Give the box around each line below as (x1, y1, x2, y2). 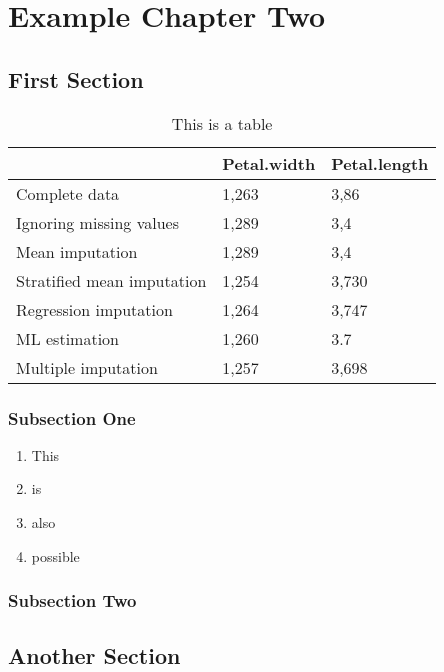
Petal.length (331, 151, 429, 175)
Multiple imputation (16, 355, 158, 379)
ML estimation (16, 326, 119, 350)
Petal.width (222, 151, 316, 175)
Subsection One (8, 405, 136, 430)
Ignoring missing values (16, 210, 179, 234)
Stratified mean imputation (16, 268, 207, 292)
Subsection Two (8, 588, 137, 613)
